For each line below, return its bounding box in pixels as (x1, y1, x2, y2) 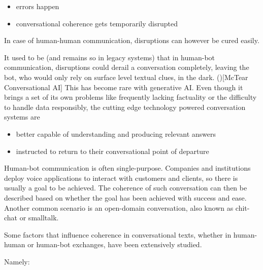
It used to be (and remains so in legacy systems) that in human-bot (4, 52, 215, 62)
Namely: (4, 256, 30, 266)
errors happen (16, 1, 59, 11)
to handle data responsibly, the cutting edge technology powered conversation (4, 101, 246, 112)
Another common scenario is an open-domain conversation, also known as (4, 202, 234, 213)
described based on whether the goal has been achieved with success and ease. (4, 192, 247, 203)
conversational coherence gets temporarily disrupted (16, 18, 178, 28)
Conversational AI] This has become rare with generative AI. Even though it (4, 82, 243, 92)
